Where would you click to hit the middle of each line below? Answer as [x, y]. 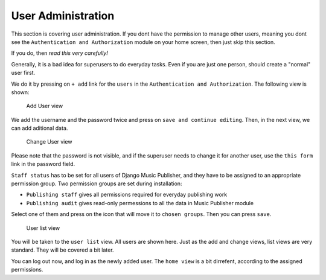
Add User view [45, 106]
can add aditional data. [40, 128]
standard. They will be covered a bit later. [62, 250]
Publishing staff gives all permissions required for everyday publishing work [127, 195]
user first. [23, 73]
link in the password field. [43, 164]
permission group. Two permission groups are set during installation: [97, 183]
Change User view [49, 142]
